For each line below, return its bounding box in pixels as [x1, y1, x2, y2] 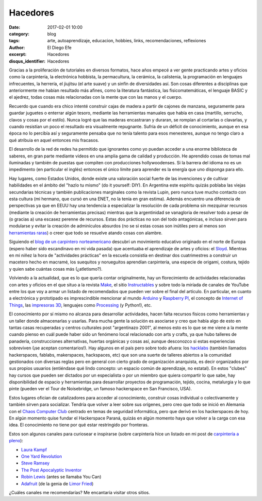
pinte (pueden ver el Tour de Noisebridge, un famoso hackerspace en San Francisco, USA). [9, 386, 192, 392]
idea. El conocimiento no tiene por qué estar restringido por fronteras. [9, 422, 149, 428]
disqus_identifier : [9, 58, 46, 64]
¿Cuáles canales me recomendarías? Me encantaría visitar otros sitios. [9, 489, 150, 495]
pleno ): [9, 438, 23, 444]
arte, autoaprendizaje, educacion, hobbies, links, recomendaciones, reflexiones [47, 38, 206, 44]
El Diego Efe [47, 44, 72, 51]
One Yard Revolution [21, 453, 62, 459]
